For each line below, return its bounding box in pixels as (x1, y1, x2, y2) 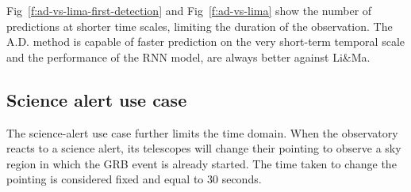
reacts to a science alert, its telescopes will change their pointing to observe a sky (6, 140, 401, 156)
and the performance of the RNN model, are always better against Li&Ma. (6, 48, 371, 65)
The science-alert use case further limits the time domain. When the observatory (6, 124, 398, 141)
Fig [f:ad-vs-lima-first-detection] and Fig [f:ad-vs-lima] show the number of (6, 2, 372, 18)
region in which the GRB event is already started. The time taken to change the (6, 155, 397, 171)
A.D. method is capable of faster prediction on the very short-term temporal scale (6, 33, 405, 50)
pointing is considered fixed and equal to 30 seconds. (6, 171, 262, 187)
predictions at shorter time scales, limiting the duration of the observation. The (6, 17, 393, 34)
